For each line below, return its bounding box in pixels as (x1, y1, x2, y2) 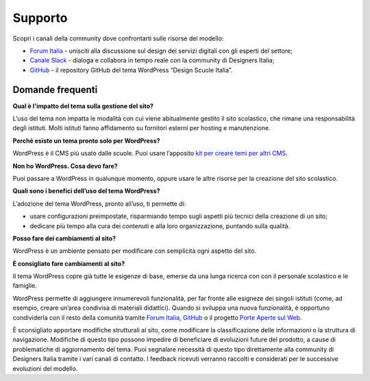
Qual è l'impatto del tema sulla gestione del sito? (12, 101, 154, 110)
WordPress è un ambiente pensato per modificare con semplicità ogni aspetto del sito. (12, 247, 257, 255)
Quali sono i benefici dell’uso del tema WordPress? (12, 187, 160, 195)
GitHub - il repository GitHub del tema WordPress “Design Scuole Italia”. (29, 66, 233, 74)
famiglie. (12, 282, 38, 290)
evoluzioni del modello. (12, 364, 78, 373)
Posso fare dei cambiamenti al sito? (12, 234, 116, 243)
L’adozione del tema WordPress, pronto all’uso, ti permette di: (12, 199, 186, 208)
